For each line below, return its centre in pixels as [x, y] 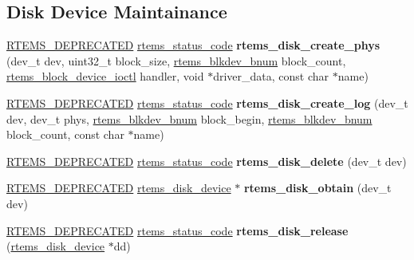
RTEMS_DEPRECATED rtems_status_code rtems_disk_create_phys [193, 45]
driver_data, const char [271, 76]
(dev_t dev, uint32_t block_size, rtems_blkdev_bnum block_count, [176, 60]
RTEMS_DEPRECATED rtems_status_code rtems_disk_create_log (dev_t [207, 102]
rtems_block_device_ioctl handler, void [105, 76]
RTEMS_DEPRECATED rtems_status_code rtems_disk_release [177, 230]
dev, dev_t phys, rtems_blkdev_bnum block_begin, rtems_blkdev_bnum [189, 118]
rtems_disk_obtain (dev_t [317, 188]
